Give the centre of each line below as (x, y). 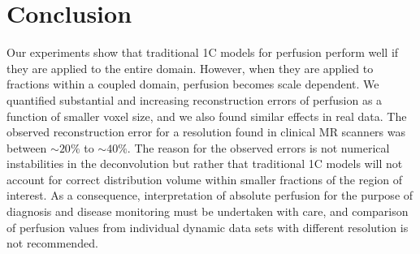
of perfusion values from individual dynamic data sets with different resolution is (208, 227)
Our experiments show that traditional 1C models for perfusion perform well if (203, 52)
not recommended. (52, 243)
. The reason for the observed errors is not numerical (258, 147)
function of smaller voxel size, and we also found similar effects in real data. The (207, 116)
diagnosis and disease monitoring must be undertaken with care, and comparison (208, 211)
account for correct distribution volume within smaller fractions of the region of (205, 179)
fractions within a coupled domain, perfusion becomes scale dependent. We (193, 84)
